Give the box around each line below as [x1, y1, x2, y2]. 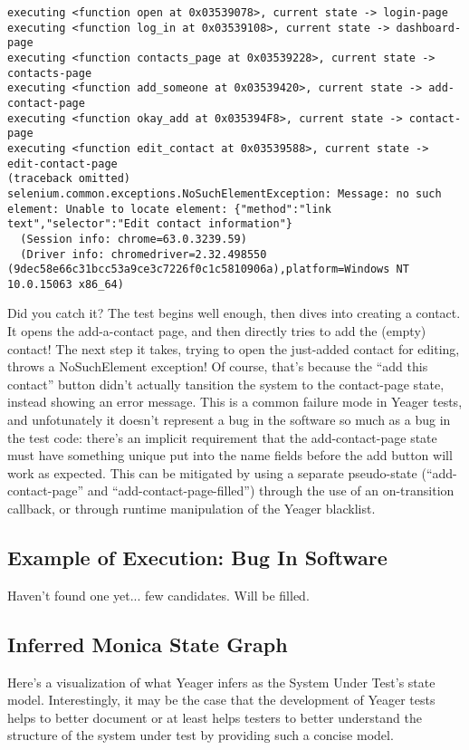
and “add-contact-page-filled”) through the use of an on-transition [87, 481, 455, 500]
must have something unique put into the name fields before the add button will [7, 446, 453, 465]
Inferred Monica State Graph [7, 630, 288, 658]
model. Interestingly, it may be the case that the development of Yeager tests [7, 690, 435, 709]
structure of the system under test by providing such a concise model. [7, 726, 394, 745]
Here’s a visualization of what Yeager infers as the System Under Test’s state [7, 672, 435, 691]
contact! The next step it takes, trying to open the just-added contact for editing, [7, 339, 460, 358]
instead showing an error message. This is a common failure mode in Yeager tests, [7, 392, 463, 411]
